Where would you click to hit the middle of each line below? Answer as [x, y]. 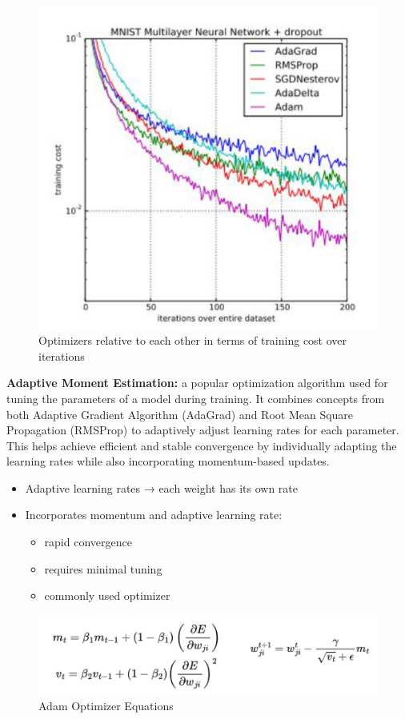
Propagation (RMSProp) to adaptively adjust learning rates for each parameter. [203, 430]
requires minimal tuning [103, 568]
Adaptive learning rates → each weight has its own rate [161, 487]
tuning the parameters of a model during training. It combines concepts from [196, 398]
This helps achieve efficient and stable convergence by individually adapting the [202, 445]
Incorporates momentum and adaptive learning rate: [154, 515]
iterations [62, 356]
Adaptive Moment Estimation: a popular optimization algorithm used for [197, 383]
